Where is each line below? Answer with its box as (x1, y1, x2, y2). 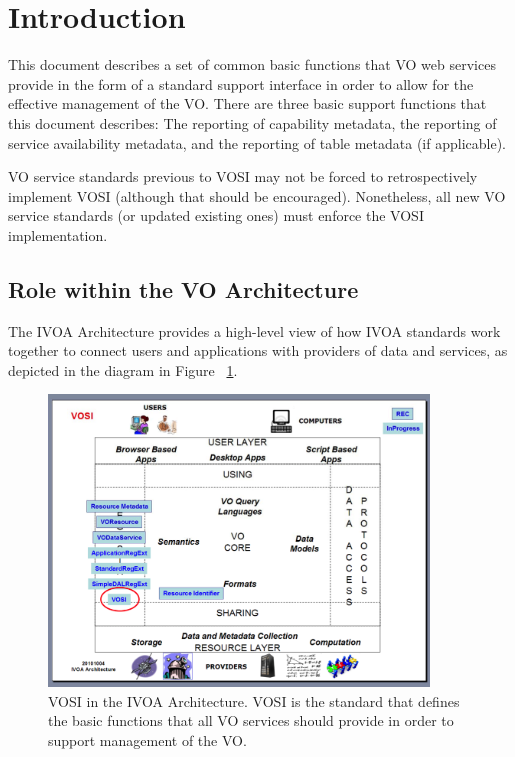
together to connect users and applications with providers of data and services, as (8, 340, 508, 361)
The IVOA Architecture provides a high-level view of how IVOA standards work (8, 320, 501, 341)
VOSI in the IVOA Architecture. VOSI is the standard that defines (48, 690, 460, 711)
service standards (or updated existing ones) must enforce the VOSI (8, 205, 424, 226)
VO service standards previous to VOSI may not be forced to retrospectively (8, 166, 478, 187)
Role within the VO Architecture (8, 273, 359, 304)
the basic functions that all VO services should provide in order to (48, 710, 454, 731)
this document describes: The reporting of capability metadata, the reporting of (8, 112, 497, 133)
